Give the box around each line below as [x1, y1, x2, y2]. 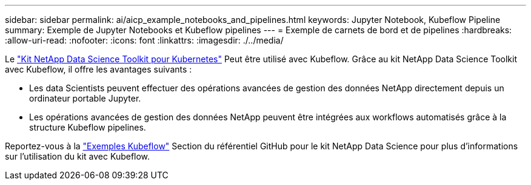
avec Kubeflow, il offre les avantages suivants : [5, 64, 192, 74]
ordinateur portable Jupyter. [29, 93, 141, 103]
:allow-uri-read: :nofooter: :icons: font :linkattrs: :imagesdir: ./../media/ [5, 35, 284, 45]
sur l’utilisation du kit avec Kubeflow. [5, 151, 150, 161]
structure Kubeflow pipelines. [29, 122, 146, 132]
